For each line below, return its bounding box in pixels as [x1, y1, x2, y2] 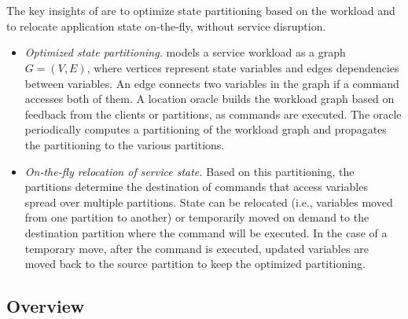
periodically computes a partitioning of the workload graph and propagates [24, 121, 387, 137]
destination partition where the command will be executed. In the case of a [24, 224, 388, 240]
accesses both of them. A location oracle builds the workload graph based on [24, 90, 395, 107]
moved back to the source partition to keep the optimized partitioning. [24, 255, 366, 272]
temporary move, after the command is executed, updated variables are [24, 240, 369, 256]
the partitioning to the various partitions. [24, 136, 225, 152]
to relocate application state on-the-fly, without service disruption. [6, 17, 326, 34]
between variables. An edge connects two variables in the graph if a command [24, 75, 399, 91]
